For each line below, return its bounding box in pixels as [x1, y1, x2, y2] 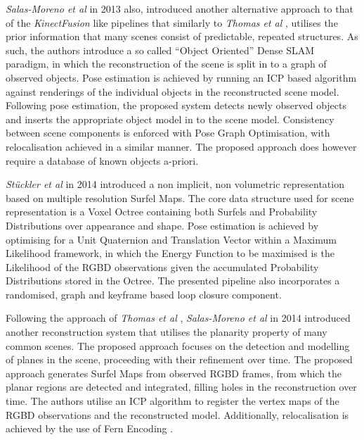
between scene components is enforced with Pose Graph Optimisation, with [6, 125, 330, 140]
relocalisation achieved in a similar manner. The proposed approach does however [6, 139, 357, 153]
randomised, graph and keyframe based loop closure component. [6, 287, 282, 301]
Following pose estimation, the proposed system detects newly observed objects [6, 98, 347, 113]
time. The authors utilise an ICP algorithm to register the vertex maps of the [6, 394, 339, 408]
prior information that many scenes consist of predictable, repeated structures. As [6, 29, 358, 44]
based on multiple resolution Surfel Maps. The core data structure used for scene [6, 190, 354, 205]
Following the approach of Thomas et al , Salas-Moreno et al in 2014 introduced [6, 310, 351, 325]
